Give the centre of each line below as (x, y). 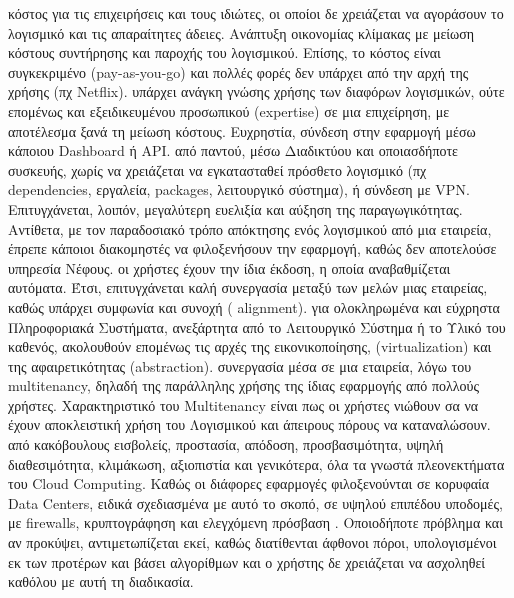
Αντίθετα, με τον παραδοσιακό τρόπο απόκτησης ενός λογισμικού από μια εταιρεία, (250, 228)
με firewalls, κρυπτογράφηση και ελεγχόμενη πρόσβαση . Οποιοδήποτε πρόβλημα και (255, 522)
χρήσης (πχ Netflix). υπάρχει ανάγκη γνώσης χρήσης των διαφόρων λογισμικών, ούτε (256, 91)
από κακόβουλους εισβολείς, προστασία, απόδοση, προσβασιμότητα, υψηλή (226, 444)
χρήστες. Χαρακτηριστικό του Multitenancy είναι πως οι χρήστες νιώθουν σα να (243, 404)
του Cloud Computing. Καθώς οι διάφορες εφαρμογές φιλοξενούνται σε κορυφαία (249, 483)
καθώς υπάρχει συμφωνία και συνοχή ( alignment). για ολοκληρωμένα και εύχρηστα (254, 306)
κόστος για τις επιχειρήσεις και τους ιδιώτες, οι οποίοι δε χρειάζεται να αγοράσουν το (256, 13)
